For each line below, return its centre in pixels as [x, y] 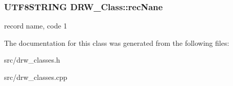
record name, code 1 [36, 26]
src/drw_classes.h [32, 60]
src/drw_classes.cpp [36, 77]
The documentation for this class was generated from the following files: [117, 42]
